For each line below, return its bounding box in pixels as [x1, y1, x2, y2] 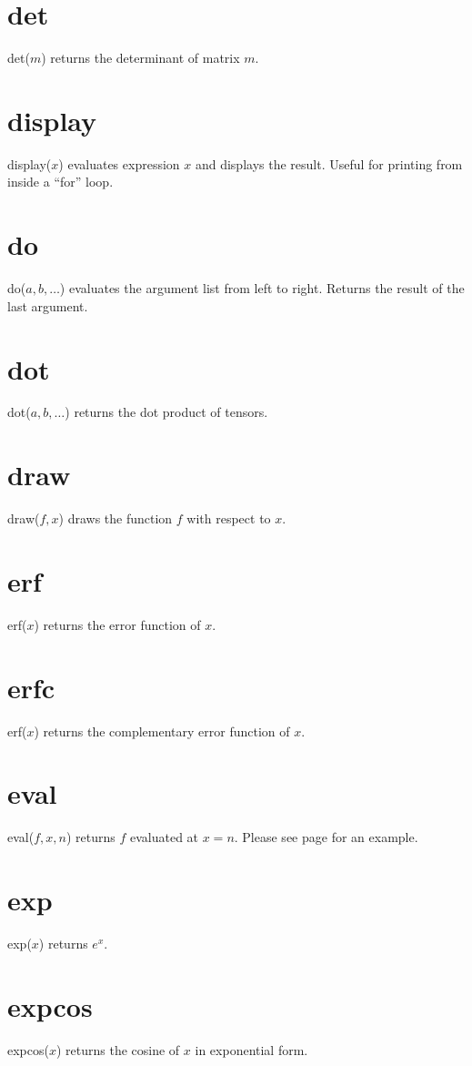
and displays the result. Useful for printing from [195, 154, 463, 173]
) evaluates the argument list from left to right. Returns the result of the [59, 279, 465, 298]
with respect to [186, 509, 271, 528]
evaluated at [129, 827, 199, 847]
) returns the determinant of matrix [41, 48, 240, 67]
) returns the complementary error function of [34, 721, 290, 740]
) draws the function [58, 509, 173, 528]
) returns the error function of [34, 614, 201, 634]
